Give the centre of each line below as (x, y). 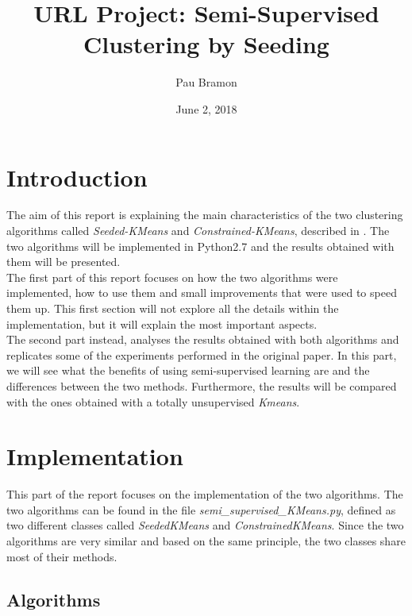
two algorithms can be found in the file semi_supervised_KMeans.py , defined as (201, 509)
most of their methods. (62, 556)
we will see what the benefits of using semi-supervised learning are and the (188, 370)
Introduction (77, 177)
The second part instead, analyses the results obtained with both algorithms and (203, 339)
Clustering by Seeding (206, 44)
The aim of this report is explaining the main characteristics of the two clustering (205, 215)
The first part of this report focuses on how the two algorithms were (172, 277)
